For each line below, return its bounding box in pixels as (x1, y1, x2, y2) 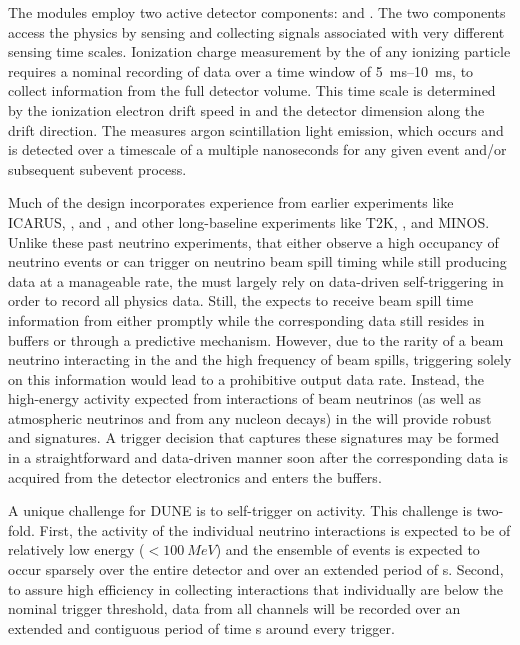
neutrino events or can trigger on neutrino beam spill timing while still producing (8, 251, 507, 272)
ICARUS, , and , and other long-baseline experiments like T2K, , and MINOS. (8, 211, 490, 232)
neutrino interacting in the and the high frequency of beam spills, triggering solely (8, 349, 512, 370)
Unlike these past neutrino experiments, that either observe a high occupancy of (8, 231, 499, 252)
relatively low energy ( (8, 539, 145, 560)
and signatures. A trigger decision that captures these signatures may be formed (8, 427, 500, 448)
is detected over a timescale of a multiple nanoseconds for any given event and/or (8, 139, 507, 160)
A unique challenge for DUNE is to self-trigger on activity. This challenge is (8, 500, 472, 521)
